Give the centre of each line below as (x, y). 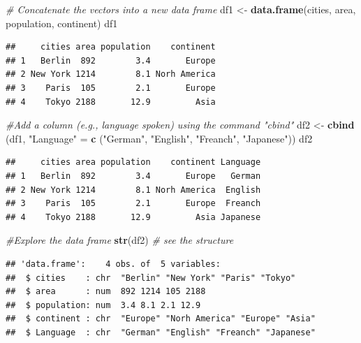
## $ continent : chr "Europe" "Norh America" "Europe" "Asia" (161, 319)
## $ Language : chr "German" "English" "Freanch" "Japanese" (161, 332)
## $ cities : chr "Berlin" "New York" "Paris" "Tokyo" (151, 278)
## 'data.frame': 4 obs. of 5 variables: (113, 264)
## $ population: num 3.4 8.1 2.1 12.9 (103, 305)
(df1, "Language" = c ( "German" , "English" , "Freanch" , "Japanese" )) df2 (159, 138)
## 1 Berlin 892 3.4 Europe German (133, 176)
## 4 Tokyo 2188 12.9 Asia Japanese (133, 217)
